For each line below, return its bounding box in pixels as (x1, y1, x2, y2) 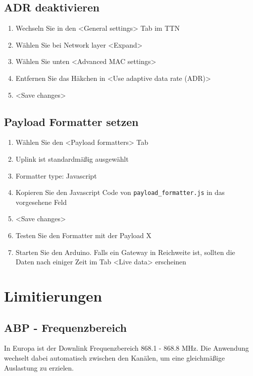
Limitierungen (4, 285, 102, 306)
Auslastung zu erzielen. (4, 362, 74, 373)
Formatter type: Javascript (15, 170, 97, 181)
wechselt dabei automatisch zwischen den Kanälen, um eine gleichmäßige (4, 352, 225, 363)
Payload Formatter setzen (4, 114, 139, 129)
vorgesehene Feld (15, 196, 67, 207)
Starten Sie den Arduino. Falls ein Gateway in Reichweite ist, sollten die (15, 247, 235, 257)
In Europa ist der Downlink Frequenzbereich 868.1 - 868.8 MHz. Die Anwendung (4, 343, 249, 353)
